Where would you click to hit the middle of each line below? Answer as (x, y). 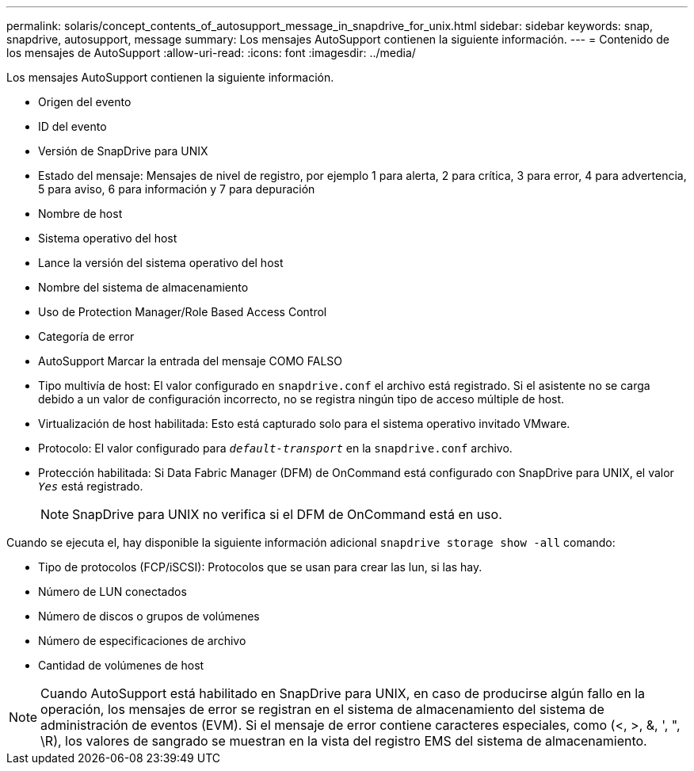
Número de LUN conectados (112, 592)
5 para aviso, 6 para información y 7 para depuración (177, 189)
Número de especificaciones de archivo (142, 641)
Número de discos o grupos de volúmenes (149, 616)
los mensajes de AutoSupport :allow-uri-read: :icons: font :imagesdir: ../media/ (211, 53)
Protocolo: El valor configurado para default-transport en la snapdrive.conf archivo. (275, 448)
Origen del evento (85, 102)
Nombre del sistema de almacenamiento (143, 287)
